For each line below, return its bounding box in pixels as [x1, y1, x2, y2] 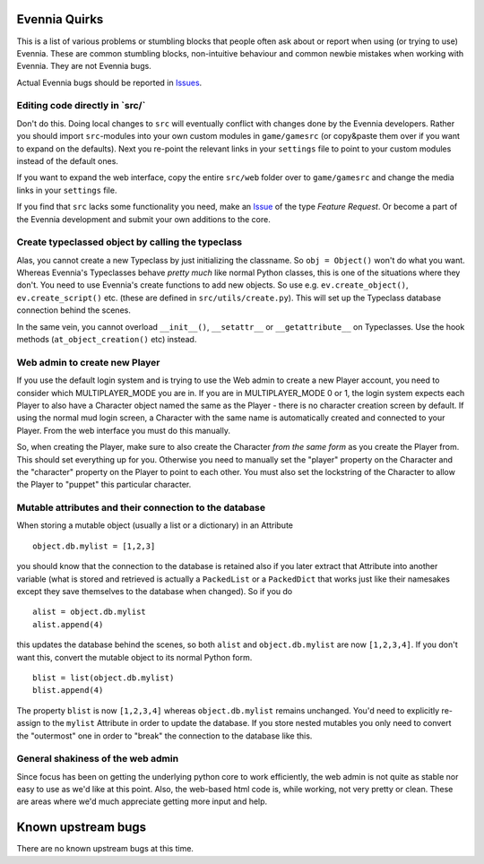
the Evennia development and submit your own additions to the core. [16, 213, 271, 224]
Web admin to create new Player [16, 356, 160, 368]
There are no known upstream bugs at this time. [16, 843, 194, 854]
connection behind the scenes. [16, 305, 132, 315]
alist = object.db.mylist [32, 607, 147, 618]
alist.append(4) [32, 619, 104, 629]
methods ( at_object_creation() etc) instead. [16, 334, 197, 345]
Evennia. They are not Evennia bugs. [16, 61, 151, 72]
